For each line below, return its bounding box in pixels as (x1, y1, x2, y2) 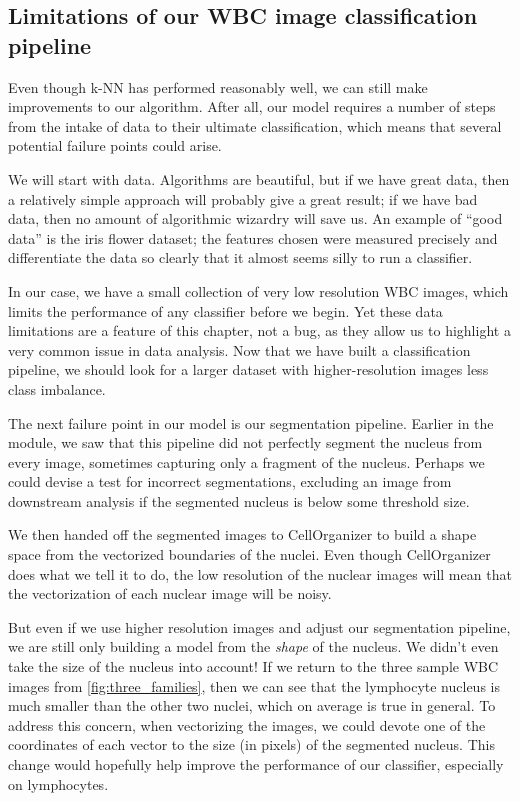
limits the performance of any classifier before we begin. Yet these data (8, 300, 443, 321)
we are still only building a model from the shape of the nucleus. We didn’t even (8, 636, 499, 657)
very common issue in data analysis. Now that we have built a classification (8, 339, 471, 360)
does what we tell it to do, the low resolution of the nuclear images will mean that (8, 563, 512, 584)
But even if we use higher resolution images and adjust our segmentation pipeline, (8, 616, 511, 637)
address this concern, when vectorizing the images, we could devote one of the (8, 714, 486, 735)
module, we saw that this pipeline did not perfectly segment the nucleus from (8, 432, 483, 453)
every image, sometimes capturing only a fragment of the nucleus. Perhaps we (8, 451, 485, 472)
